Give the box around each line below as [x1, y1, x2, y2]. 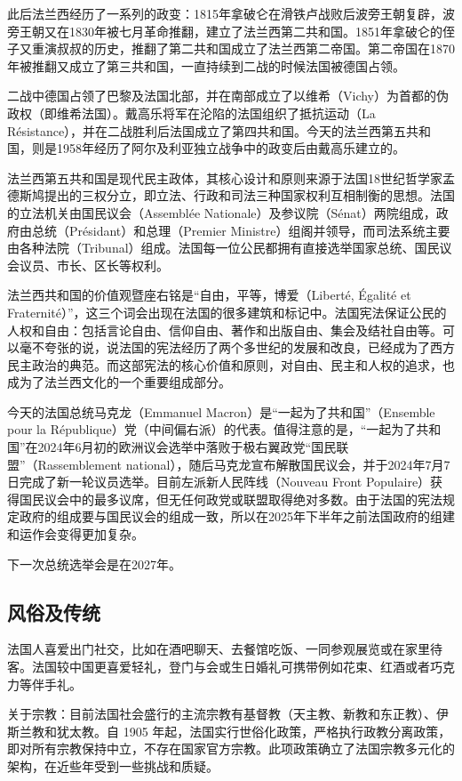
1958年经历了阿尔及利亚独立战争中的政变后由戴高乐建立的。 [56, 139, 405, 157]
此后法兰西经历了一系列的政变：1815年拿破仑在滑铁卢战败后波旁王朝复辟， [7, 4, 442, 22]
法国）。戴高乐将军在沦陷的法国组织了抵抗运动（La [81, 103, 376, 122]
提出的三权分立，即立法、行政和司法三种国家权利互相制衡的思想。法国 [44, 186, 455, 205]
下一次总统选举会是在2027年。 [7, 554, 181, 573]
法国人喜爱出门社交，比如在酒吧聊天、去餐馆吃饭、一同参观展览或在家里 [7, 640, 430, 658]
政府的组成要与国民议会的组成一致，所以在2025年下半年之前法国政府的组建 [19, 507, 455, 526]
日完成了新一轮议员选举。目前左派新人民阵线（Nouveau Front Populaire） [7, 472, 431, 491]
